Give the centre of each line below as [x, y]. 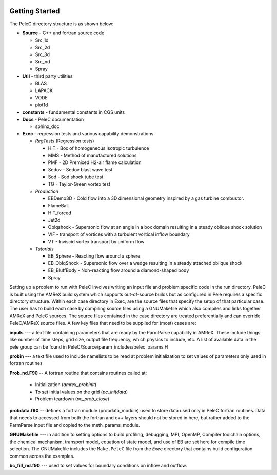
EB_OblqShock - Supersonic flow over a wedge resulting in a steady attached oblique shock [145, 263]
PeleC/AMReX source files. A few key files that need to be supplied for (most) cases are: [103, 323]
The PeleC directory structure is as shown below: [62, 24]
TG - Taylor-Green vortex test [79, 184]
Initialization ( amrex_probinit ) [66, 385]
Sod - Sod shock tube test [76, 177]
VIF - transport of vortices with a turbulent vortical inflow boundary [119, 234]
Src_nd [43, 62]
